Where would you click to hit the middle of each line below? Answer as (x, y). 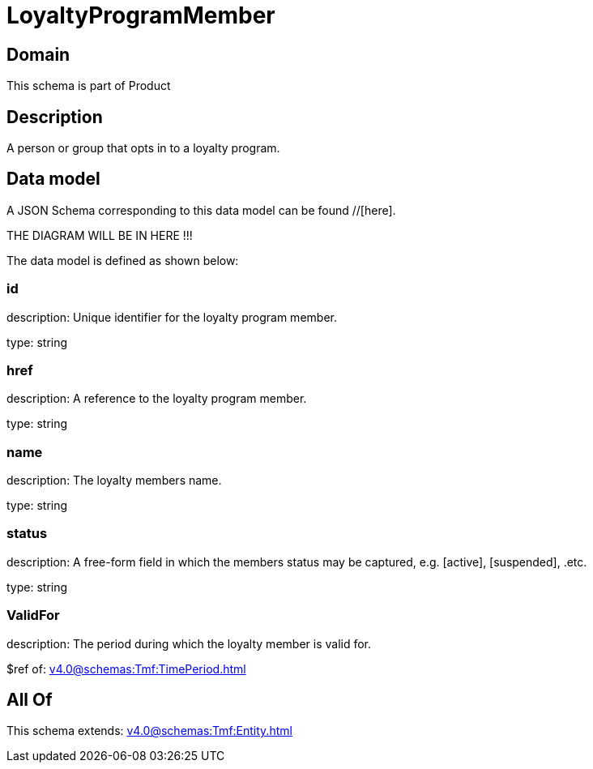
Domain (38, 54)
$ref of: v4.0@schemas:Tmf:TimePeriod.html (126, 669)
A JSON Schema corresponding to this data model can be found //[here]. (201, 210)
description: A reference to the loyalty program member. (157, 399)
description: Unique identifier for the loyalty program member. (172, 317)
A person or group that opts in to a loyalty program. (143, 148)
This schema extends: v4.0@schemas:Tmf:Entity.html (149, 731)
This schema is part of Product (89, 86)
